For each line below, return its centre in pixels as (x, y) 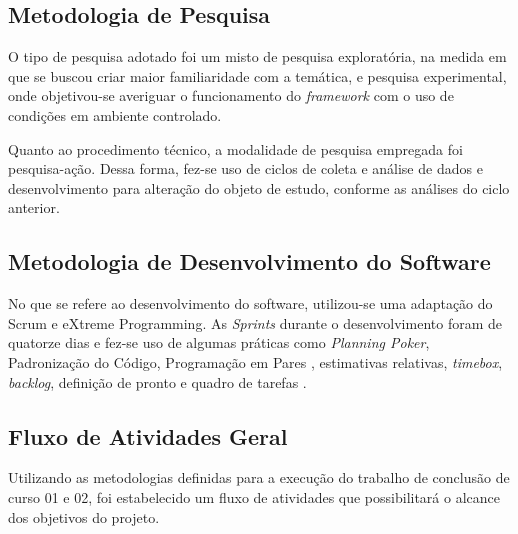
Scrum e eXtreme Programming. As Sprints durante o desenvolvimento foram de (255, 322)
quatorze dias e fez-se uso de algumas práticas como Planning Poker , (219, 342)
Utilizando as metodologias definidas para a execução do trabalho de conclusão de (259, 477)
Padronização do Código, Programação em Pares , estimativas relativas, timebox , (255, 361)
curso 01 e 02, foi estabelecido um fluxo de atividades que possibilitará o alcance (254, 496)
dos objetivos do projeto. (84, 516)
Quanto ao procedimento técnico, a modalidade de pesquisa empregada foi (235, 148)
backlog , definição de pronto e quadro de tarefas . (157, 381)
